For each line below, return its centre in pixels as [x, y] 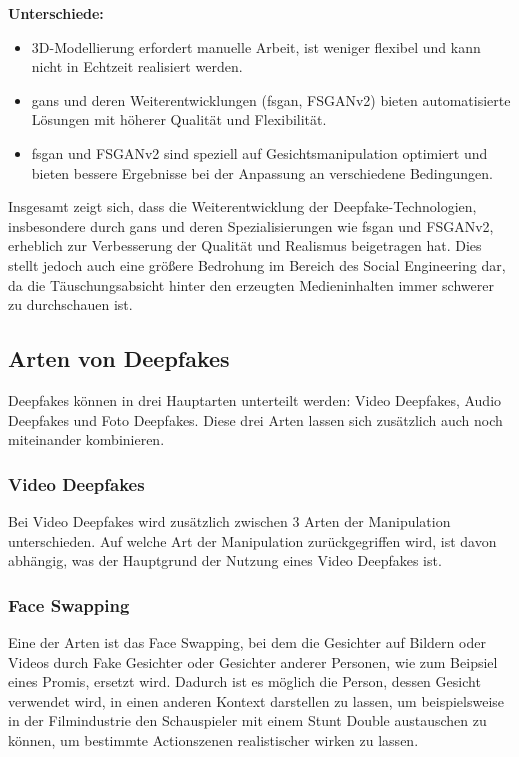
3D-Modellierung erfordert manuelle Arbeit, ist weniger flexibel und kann [256, 46]
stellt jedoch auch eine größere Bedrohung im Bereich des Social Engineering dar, [257, 264]
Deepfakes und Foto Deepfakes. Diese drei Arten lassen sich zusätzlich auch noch [255, 419]
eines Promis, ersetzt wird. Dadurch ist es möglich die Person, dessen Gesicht [244, 681]
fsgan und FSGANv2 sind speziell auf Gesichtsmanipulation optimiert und [259, 152]
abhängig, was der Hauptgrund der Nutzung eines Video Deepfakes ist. [225, 560]
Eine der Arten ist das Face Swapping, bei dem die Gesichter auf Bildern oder [247, 641]
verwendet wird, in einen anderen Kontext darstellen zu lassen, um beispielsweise [256, 700]
